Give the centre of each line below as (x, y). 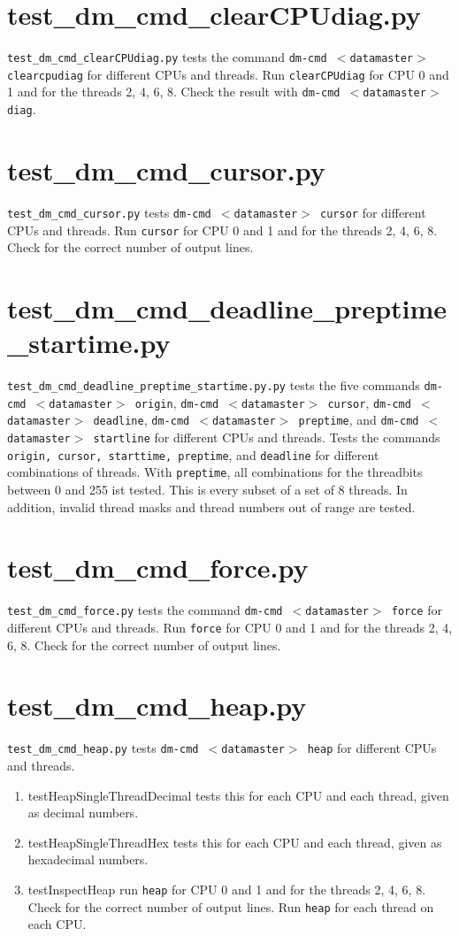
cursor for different (373, 212)
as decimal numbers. (83, 813)
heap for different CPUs (372, 748)
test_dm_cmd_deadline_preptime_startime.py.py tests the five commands (214, 385)
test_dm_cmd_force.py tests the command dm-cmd (145, 610)
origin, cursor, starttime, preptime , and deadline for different (193, 454)
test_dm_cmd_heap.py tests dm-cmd (103, 748)
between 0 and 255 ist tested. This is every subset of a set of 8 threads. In (207, 490)
